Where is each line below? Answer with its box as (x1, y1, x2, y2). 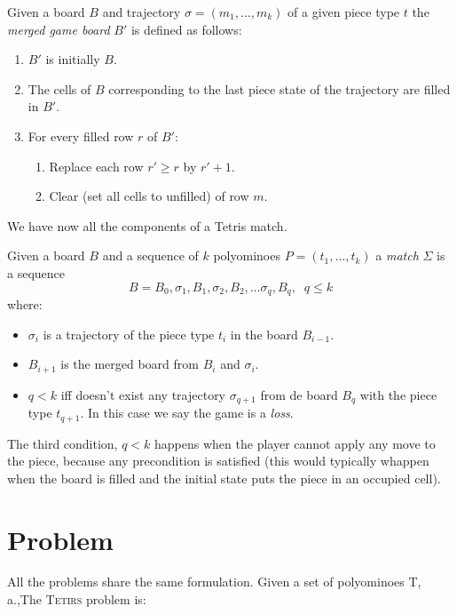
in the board (230, 324, 298, 343)
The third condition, (7, 434, 118, 452)
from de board (260, 385, 338, 403)
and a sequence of (102, 246, 199, 265)
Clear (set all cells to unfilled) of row (49, 187, 249, 205)
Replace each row (49, 156, 144, 175)
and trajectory (102, 3, 181, 20)
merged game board (7, 20, 110, 38)
